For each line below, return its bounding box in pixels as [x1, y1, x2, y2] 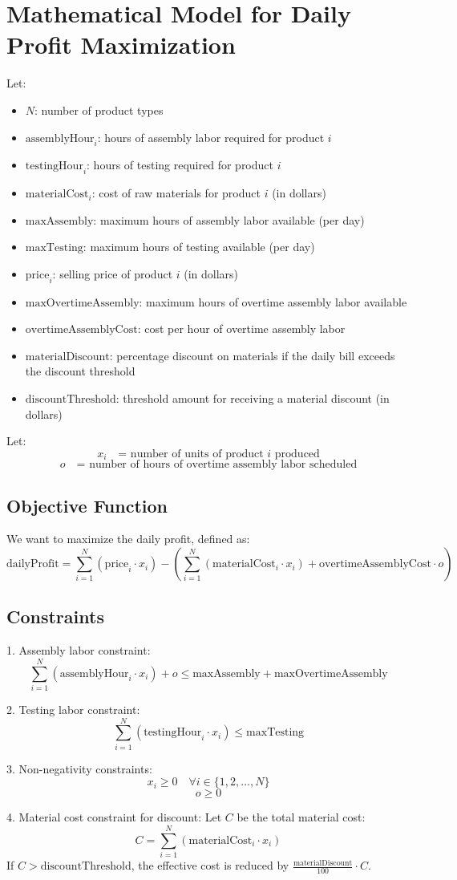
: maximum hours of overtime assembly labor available [139, 293, 407, 310]
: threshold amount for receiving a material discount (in [115, 390, 390, 407]
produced [274, 448, 320, 460]
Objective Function [6, 493, 168, 517]
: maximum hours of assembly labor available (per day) [93, 211, 365, 228]
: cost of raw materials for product [91, 185, 261, 201]
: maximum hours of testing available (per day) [83, 238, 315, 255]
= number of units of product [118, 448, 264, 460]
